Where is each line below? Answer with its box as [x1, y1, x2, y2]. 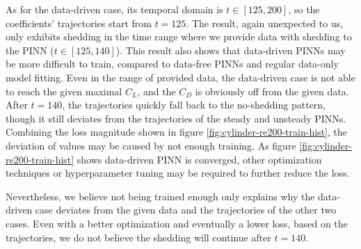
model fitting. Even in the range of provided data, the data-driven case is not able [6, 70, 355, 84]
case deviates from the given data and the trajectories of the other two [35, 202, 337, 217]
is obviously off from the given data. [195, 83, 349, 98]
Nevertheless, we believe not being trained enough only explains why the [6, 188, 315, 203]
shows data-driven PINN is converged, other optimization [77, 152, 322, 166]
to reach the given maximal [6, 83, 122, 98]
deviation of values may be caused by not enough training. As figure [6, 138, 296, 152]
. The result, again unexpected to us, [186, 15, 344, 30]
